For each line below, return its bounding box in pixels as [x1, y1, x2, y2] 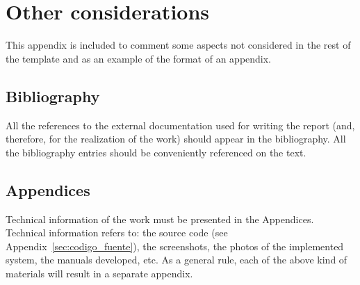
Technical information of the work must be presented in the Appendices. [6, 211, 314, 226]
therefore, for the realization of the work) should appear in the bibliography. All [6, 131, 346, 146]
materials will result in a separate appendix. [6, 266, 193, 280]
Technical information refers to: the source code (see [6, 225, 228, 240]
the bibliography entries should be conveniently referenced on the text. [6, 145, 306, 159]
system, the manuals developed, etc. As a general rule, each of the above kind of [6, 252, 347, 267]
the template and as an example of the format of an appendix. [6, 51, 272, 65]
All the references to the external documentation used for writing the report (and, [6, 117, 355, 132]
